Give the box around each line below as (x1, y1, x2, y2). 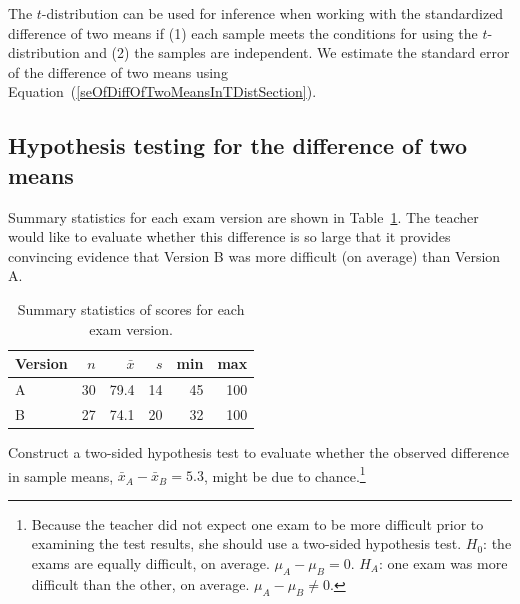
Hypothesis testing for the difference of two (8, 130, 468, 161)
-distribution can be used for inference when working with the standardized (41, 3, 504, 23)
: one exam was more (379, 552, 508, 573)
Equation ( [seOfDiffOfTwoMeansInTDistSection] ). (8, 81, 317, 102)
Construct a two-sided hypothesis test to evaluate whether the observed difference (8, 441, 510, 462)
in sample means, (8, 465, 114, 486)
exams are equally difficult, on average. (31, 552, 270, 573)
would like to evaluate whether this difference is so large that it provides (8, 226, 451, 247)
